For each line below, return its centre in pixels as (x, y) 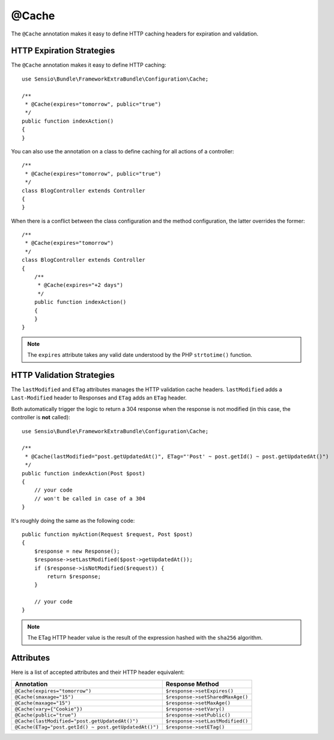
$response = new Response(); (77, 551)
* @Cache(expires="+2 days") (80, 285)
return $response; (74, 576)
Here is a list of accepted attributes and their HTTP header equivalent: (98, 672)
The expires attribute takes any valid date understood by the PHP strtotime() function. (140, 355)
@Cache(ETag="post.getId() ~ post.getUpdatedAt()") (87, 727)
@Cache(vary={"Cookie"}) (49, 709)
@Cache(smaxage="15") (44, 697)
